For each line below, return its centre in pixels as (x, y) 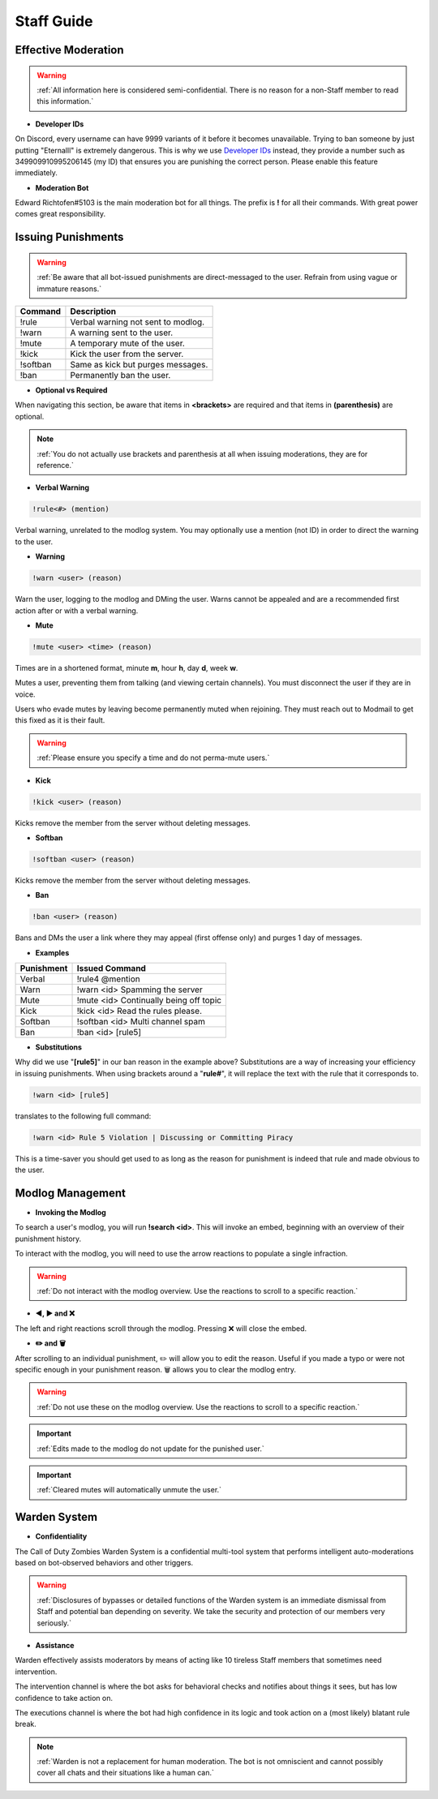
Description (93, 311)
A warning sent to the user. (122, 333)
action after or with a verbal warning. (77, 610)
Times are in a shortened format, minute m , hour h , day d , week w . (127, 668)
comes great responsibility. (60, 214)
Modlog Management (70, 1193)
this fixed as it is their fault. (60, 720)
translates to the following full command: (83, 1116)
